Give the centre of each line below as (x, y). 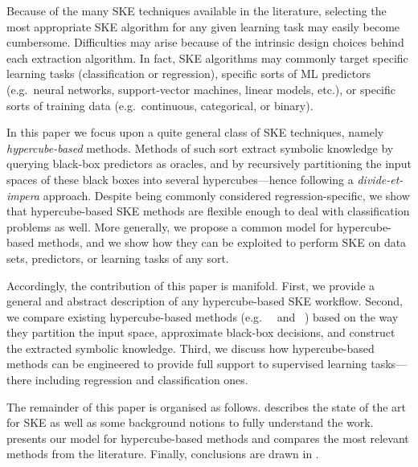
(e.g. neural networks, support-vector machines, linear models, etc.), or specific (201, 89)
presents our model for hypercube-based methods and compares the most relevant (208, 438)
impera (23, 195)
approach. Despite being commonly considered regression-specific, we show (226, 195)
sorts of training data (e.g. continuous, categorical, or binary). (160, 105)
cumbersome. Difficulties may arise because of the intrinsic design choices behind (205, 42)
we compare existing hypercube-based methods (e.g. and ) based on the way (203, 316)
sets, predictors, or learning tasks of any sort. (118, 258)
